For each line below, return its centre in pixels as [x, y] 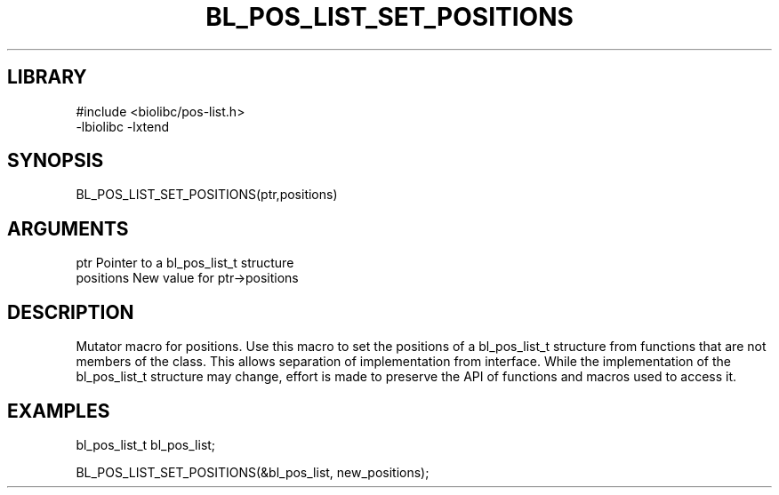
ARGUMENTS [68, 228]
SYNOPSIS [56, 161]
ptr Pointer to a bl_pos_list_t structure [185, 263]
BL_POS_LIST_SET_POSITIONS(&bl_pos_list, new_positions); [253, 472]
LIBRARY [47, 77]
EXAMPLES [59, 411]
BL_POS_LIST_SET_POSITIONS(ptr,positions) [207, 195]
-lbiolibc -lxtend [123, 126]
